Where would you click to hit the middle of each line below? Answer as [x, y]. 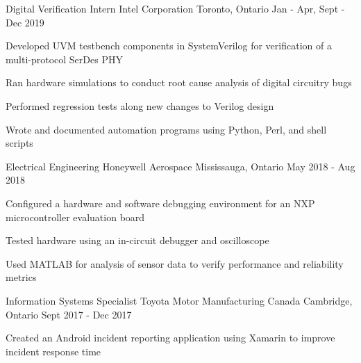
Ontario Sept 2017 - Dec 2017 [69, 314]
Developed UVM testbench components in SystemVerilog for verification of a [169, 46]
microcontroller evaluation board [75, 217]
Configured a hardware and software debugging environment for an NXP [160, 203]
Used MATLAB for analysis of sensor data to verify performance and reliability [175, 263]
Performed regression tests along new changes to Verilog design [140, 105]
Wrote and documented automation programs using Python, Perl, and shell [166, 129]
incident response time [53, 351]
